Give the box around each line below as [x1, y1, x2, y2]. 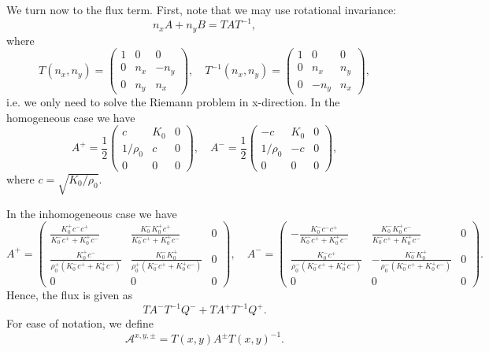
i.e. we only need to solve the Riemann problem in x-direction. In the [6, 94, 340, 110]
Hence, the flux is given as [6, 287, 133, 303]
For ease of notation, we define [6, 315, 154, 332]
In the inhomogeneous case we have [6, 205, 177, 221]
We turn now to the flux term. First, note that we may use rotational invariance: [6, 2, 397, 17]
